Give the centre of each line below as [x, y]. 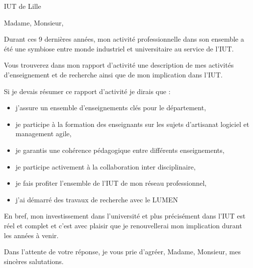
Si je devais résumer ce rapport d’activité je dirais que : [87, 91]
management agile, [43, 134]
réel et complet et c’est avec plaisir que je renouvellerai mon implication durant [123, 225]
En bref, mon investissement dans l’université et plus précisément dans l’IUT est [125, 216]
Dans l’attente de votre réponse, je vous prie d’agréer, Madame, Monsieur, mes [123, 252]
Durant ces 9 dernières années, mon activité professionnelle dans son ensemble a [124, 39]
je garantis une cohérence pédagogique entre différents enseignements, [120, 150]
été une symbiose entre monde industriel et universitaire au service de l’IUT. [119, 48]
